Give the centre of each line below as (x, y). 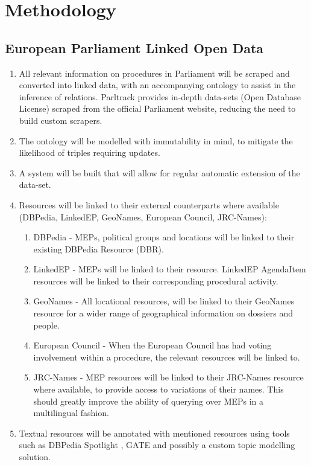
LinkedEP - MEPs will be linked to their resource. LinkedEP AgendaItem (170, 269)
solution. (35, 457)
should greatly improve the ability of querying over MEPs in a (149, 401)
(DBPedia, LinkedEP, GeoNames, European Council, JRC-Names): (143, 216)
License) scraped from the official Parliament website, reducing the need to (157, 108)
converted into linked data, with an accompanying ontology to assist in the (157, 85)
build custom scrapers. (61, 120)
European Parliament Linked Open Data (134, 47)
